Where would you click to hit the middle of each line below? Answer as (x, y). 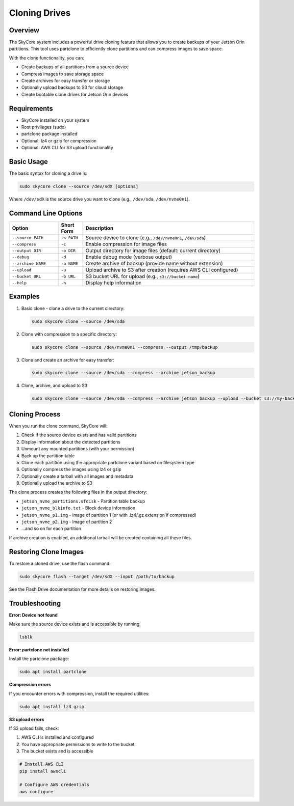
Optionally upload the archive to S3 (57, 483)
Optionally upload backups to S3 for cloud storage (72, 87)
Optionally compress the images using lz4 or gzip (71, 470)
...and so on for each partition (51, 528)
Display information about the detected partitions (71, 442)
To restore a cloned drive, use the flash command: (60, 563)
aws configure (36, 792)
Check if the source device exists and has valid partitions (79, 435)
